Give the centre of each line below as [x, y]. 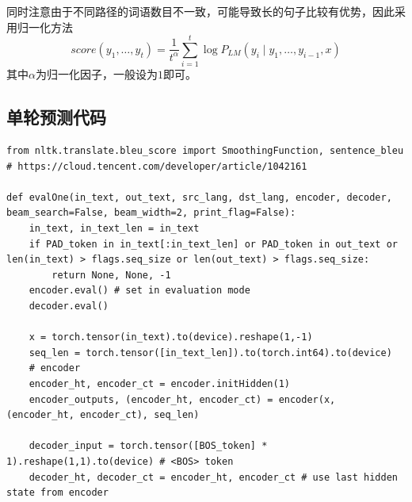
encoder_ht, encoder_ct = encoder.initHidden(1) [159, 384]
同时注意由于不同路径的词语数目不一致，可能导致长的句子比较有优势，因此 [200, 11]
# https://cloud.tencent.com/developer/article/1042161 [157, 166]
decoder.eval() [69, 307]
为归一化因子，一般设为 [96, 74]
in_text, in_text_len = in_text [114, 229]
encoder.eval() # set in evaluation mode [139, 291]
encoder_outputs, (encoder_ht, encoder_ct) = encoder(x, [182, 399]
